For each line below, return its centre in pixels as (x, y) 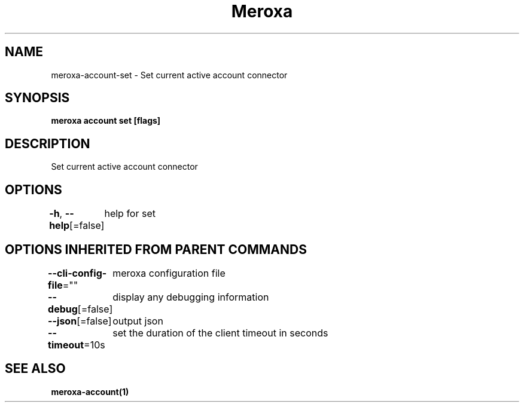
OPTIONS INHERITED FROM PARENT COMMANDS (156, 249)
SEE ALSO (35, 369)
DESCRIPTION (48, 143)
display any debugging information (191, 297)
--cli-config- (77, 273)
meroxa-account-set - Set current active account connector (169, 75)
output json (138, 321)
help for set (130, 214)
